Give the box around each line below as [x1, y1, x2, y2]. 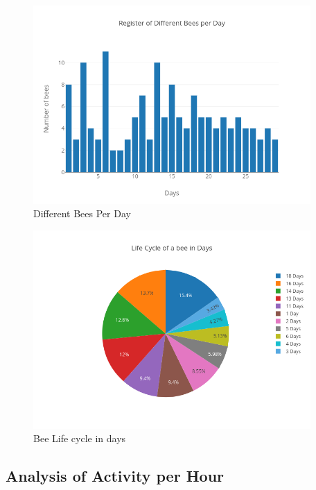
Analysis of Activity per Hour [6, 465, 224, 487]
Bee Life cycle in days [33, 431, 126, 446]
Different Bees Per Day [33, 206, 131, 221]
